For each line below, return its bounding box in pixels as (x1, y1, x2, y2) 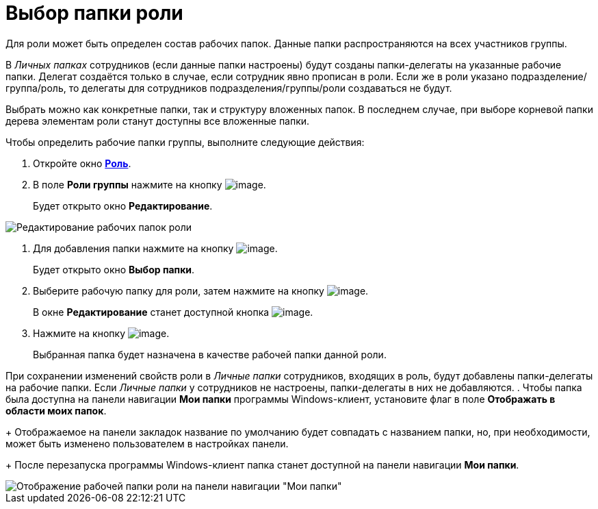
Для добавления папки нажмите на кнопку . (33, 242, 278, 254)
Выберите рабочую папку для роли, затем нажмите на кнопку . (33, 284, 369, 297)
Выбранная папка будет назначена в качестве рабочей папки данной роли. (33, 348, 387, 360)
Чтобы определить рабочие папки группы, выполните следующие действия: (5, 136, 365, 148)
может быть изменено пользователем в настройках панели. (5, 437, 289, 449)
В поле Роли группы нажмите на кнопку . (33, 178, 266, 190)
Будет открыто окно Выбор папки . (33, 263, 195, 275)
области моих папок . (5, 404, 107, 417)
